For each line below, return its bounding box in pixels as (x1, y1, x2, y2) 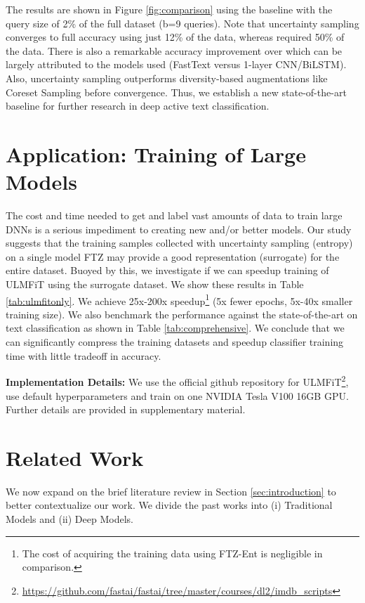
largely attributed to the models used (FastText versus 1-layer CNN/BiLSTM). (6, 57, 347, 72)
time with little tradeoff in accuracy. (6, 348, 161, 363)
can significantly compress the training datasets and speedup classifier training (6, 335, 344, 349)
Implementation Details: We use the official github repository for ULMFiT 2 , (6, 372, 349, 389)
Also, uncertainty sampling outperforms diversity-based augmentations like (6, 70, 328, 85)
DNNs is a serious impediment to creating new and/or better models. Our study (6, 221, 352, 236)
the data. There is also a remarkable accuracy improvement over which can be (6, 43, 343, 58)
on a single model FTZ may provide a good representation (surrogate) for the (6, 249, 340, 264)
